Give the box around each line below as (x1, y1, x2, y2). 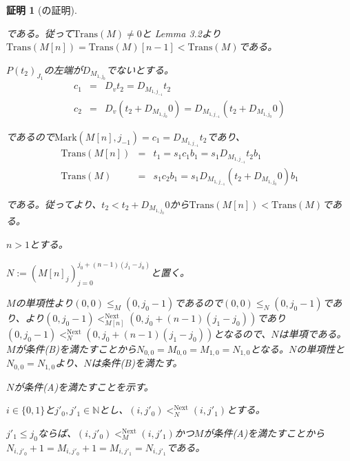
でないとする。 (106, 62, 174, 76)
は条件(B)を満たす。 (91, 356, 183, 370)
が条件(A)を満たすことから (203, 426, 325, 440)
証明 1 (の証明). (6, 3, 77, 17)
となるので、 (214, 326, 271, 340)
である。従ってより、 (6, 196, 102, 211)
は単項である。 (278, 326, 347, 340)
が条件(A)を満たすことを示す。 (14, 379, 154, 393)
